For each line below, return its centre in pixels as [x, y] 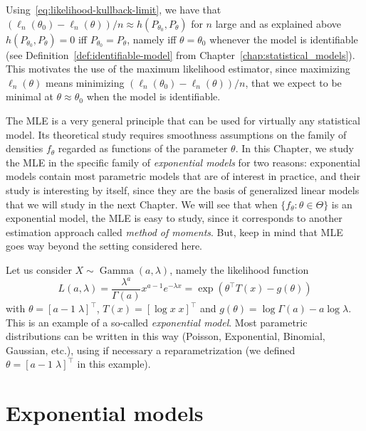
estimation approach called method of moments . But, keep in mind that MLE [174, 232]
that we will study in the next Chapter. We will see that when [142, 204]
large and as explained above [278, 23]
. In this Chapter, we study [294, 148]
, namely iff [152, 39]
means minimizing [85, 82]
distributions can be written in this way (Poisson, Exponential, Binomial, [166, 336]
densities [25, 148]
